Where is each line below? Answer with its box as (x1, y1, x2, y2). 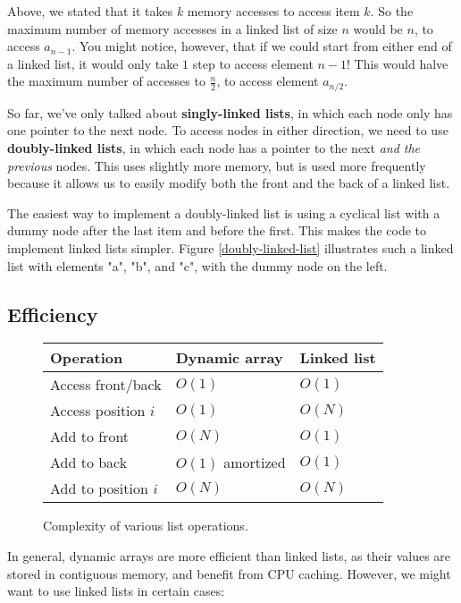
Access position (50, 400, 146, 421)
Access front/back (50, 374, 162, 395)
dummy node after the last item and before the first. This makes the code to (7, 221, 426, 240)
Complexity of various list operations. (43, 516, 248, 535)
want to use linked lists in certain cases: (7, 582, 225, 600)
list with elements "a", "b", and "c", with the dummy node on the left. (7, 256, 388, 275)
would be (353, 19, 403, 38)
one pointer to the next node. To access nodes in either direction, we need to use (7, 121, 448, 140)
